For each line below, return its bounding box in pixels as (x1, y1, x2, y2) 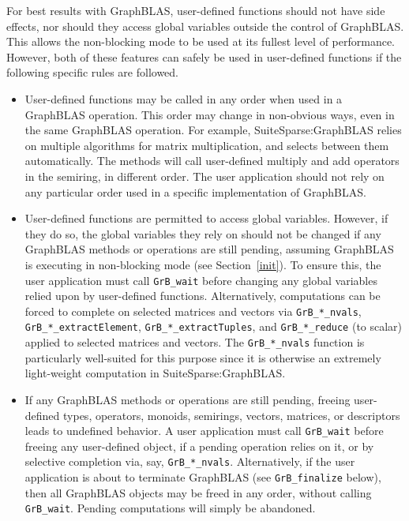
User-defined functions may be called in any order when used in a (24, 90, 343, 107)
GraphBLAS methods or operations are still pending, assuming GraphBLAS (24, 241, 394, 257)
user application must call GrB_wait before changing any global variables (24, 272, 377, 288)
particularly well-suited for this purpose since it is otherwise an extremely (24, 349, 381, 365)
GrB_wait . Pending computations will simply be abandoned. (24, 500, 316, 516)
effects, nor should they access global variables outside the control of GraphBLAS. (6, 17, 404, 34)
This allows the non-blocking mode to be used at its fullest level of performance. (6, 33, 395, 50)
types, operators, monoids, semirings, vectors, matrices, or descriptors (63, 407, 400, 423)
